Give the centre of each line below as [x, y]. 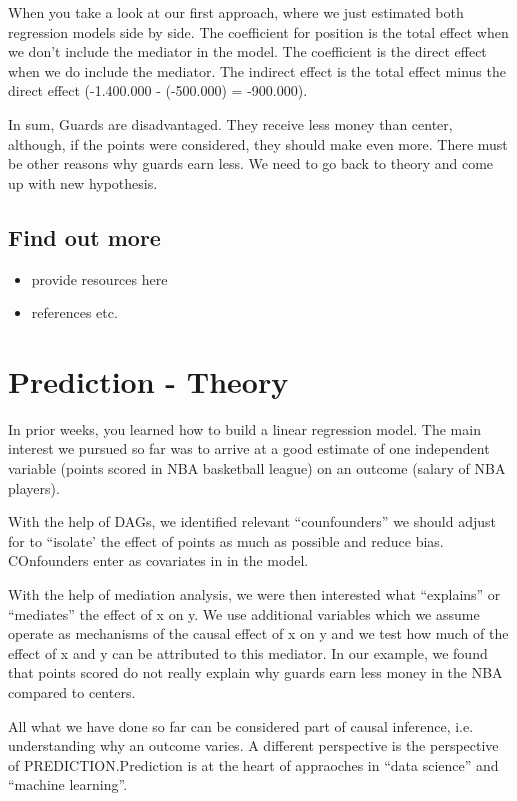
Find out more [84, 236]
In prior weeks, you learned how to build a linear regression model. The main [244, 428]
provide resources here [99, 278]
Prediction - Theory [148, 380]
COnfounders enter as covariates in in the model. [158, 560]
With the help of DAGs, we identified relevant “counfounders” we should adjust [252, 521]
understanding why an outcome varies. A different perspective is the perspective [253, 745]
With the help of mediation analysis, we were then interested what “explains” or [254, 594]
